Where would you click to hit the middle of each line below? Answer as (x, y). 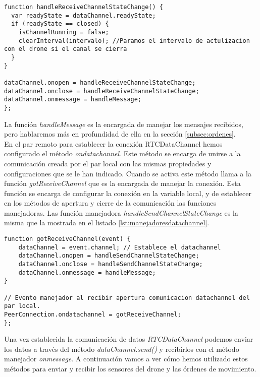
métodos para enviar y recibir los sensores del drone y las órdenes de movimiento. (130, 369)
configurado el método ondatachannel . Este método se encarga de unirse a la (122, 153)
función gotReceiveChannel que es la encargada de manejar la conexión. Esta (122, 183)
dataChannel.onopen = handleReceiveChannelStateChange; (100, 82)
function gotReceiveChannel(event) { (67, 239)
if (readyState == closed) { (60, 24)
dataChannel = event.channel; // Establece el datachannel (120, 247)
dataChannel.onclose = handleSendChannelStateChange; (111, 264)
